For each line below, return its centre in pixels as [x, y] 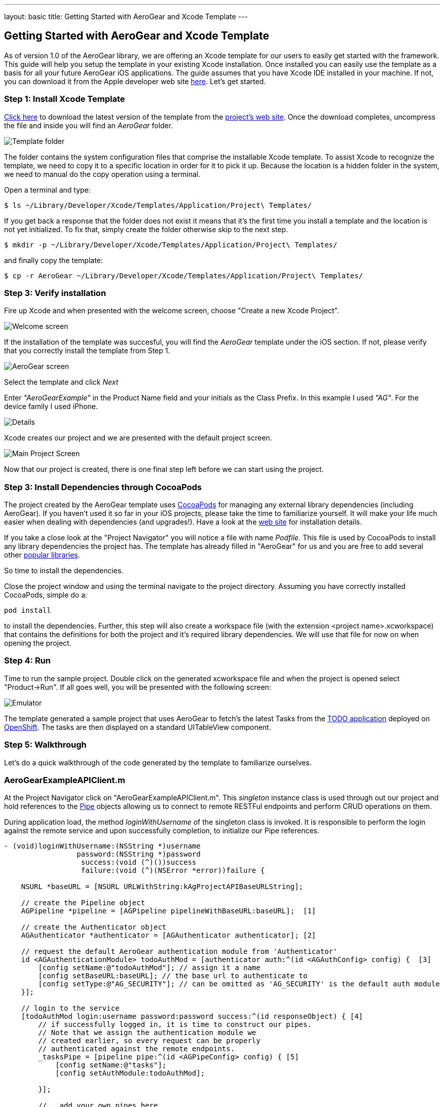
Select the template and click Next [61, 382]
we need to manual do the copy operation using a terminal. [102, 174]
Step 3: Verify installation [55, 293]
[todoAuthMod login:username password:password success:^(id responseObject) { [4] [192, 1017]
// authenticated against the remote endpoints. [137, 1049]
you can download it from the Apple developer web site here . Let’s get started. [135, 81]
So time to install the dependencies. [64, 571]
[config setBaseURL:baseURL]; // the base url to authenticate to [173, 976]
